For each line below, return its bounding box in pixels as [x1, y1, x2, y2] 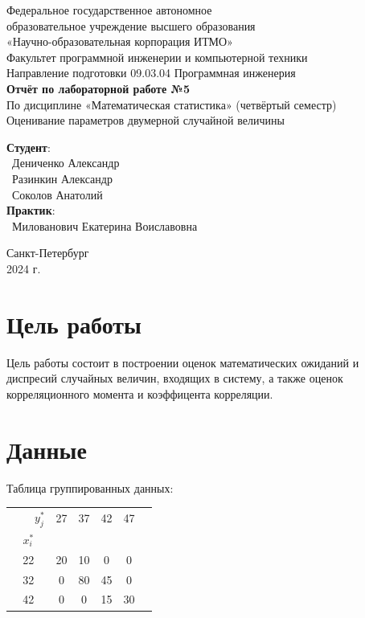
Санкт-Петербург [6, 244, 89, 261]
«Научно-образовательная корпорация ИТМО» [6, 33, 233, 50]
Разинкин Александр [11, 170, 113, 186]
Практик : [6, 202, 55, 219]
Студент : [6, 138, 51, 155]
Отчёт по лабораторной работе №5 [6, 80, 190, 96]
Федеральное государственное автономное [6, 2, 212, 18]
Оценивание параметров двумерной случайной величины [6, 112, 285, 129]
